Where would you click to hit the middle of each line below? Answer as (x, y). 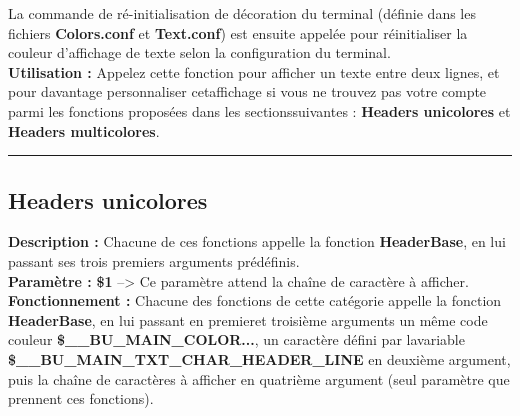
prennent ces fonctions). (81, 398)
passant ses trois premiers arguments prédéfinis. (154, 260)
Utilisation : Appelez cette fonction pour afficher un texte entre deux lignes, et (254, 71)
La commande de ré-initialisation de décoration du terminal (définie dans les (242, 13)
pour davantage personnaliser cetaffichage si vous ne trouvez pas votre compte (247, 91)
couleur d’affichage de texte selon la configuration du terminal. (199, 52)
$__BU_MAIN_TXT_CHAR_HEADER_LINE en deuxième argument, (259, 358)
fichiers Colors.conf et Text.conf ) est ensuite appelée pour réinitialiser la (238, 32)
